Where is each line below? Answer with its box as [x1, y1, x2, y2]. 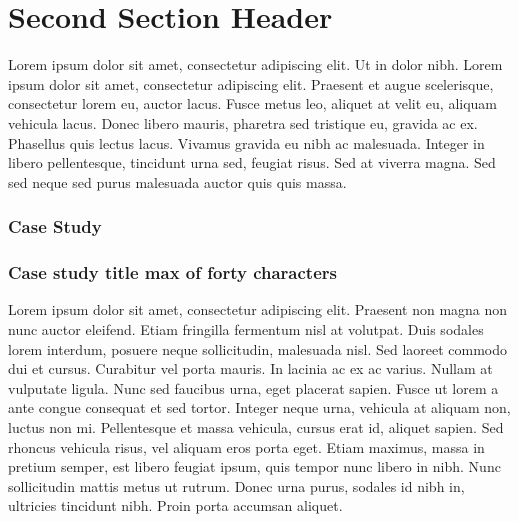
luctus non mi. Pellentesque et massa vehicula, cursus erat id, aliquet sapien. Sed [8, 416, 504, 437]
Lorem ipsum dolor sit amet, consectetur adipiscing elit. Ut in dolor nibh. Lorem [8, 54, 503, 75]
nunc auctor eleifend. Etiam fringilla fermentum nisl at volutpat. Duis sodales [8, 318, 484, 339]
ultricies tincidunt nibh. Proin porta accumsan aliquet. [8, 495, 343, 516]
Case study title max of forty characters [8, 260, 337, 285]
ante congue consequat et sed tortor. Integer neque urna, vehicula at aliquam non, [8, 397, 511, 418]
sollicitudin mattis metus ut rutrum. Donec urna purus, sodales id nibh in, [8, 475, 465, 496]
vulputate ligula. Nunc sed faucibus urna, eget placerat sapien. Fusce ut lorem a [8, 377, 499, 398]
